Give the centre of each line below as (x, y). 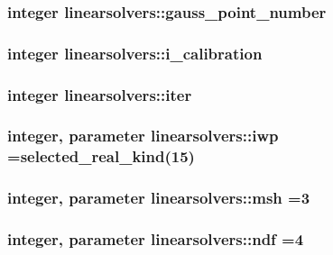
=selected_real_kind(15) (101, 156)
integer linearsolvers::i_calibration (135, 53)
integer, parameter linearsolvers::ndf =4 (156, 239)
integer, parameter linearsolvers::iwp (143, 136)
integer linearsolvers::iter (100, 94)
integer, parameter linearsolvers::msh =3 (159, 198)
